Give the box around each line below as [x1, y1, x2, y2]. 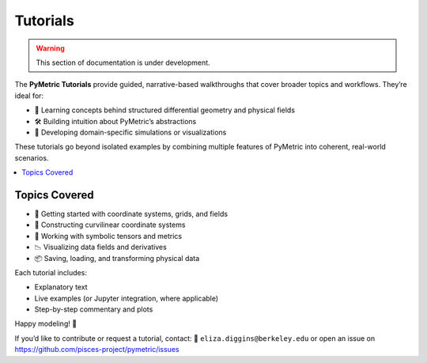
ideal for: [14, 91, 43, 100]
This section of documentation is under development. [36, 58, 210, 67]
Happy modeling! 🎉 [14, 319, 77, 328]
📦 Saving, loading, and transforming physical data [34, 253, 200, 263]
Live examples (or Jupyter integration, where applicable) [34, 293, 219, 303]
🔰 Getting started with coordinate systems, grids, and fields [34, 209, 229, 218]
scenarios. [14, 153, 49, 162]
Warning [36, 43, 65, 53]
